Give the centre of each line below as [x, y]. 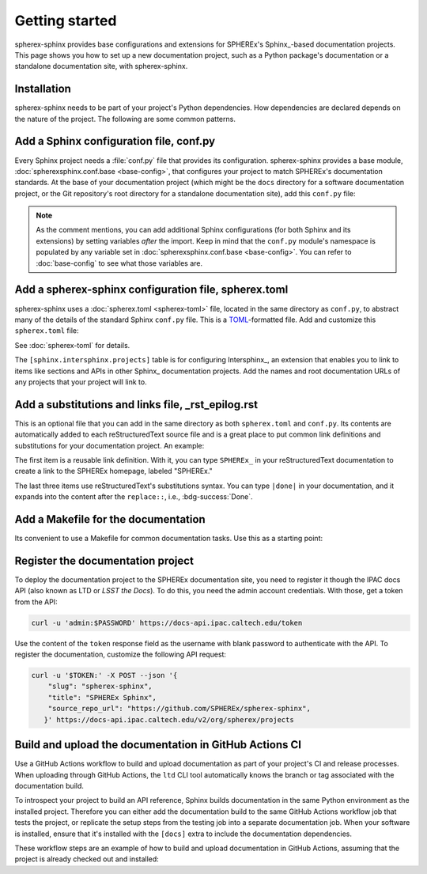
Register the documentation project [104, 560]
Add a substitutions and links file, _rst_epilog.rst [136, 405]
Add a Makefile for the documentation [110, 519]
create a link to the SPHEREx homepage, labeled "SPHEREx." [113, 471]
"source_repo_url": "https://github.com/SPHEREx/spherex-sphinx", [179, 709]
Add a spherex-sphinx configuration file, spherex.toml [151, 290]
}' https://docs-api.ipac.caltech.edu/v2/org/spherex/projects [169, 719]
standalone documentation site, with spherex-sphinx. [101, 66]
